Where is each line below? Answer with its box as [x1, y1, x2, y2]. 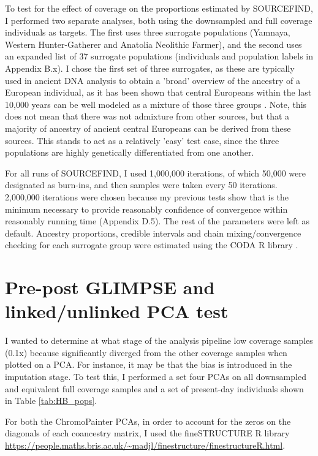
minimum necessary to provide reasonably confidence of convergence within [5, 202, 288, 215]
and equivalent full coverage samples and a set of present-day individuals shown [5, 382, 304, 395]
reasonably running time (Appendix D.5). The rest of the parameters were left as [5, 215, 309, 227]
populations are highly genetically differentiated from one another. [5, 146, 254, 159]
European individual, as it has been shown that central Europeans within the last [5, 86, 312, 99]
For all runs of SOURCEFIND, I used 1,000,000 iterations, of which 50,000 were [5, 166, 306, 179]
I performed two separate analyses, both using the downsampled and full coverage [5, 13, 312, 26]
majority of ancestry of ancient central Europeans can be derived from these [5, 121, 291, 134]
